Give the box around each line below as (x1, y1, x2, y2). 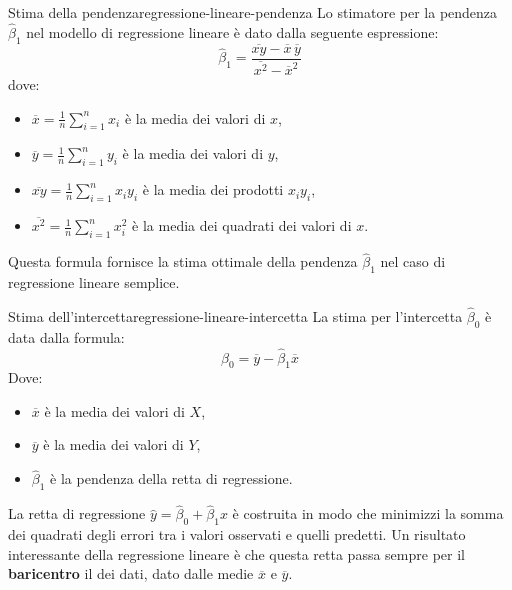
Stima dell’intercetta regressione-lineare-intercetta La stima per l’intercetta (8, 305, 463, 326)
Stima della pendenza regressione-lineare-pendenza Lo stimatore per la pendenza (8, 2, 498, 22)
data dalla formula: (8, 326, 125, 347)
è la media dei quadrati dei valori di (132, 215, 352, 236)
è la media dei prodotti (142, 179, 284, 200)
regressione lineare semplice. (8, 272, 180, 293)
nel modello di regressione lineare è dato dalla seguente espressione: (26, 21, 439, 42)
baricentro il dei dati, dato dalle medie (8, 563, 254, 584)
